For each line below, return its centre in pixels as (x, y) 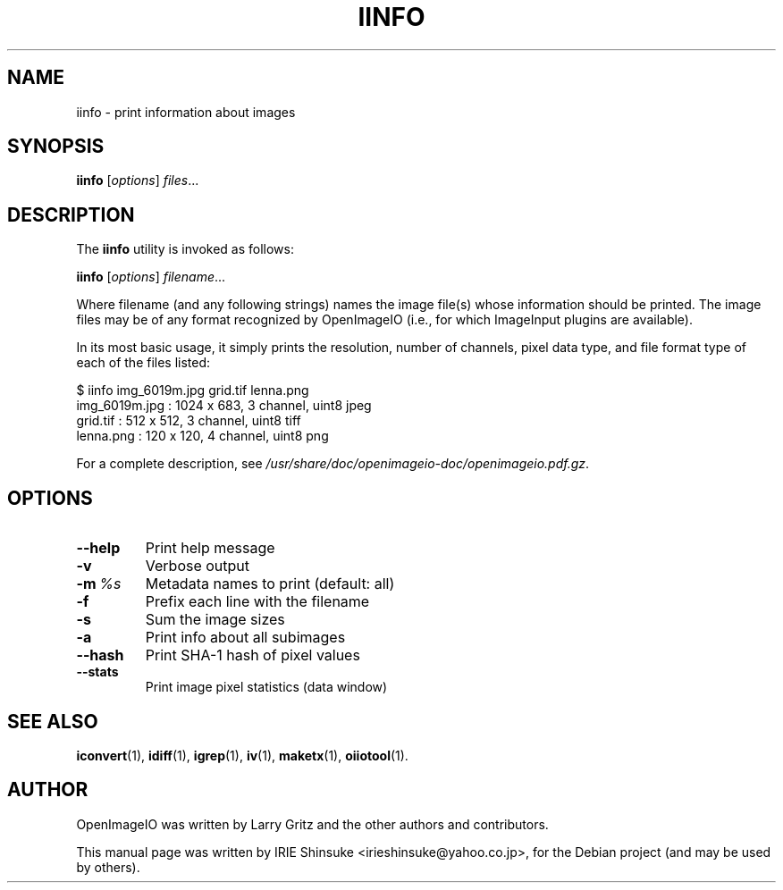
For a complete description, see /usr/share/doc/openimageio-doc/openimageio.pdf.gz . (333, 464)
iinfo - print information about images (186, 112)
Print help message (210, 548)
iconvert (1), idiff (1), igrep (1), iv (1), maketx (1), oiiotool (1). (242, 755)
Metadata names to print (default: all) (270, 584)
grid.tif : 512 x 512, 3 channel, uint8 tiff (189, 421)
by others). (108, 867)
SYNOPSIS (56, 147)
